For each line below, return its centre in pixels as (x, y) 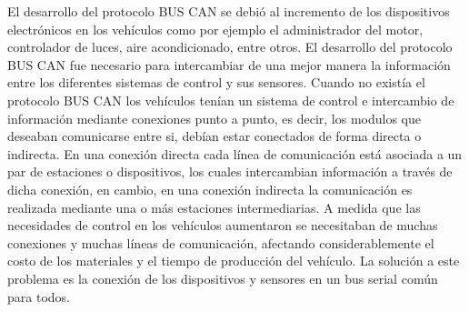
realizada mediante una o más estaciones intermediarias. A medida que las (214, 207)
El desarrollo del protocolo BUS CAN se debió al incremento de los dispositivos (229, 11)
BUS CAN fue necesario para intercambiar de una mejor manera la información (229, 64)
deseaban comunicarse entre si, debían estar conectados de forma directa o (215, 136)
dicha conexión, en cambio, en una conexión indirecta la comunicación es (210, 189)
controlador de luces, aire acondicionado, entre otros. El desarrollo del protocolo (230, 47)
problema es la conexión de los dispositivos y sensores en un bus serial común (223, 278)
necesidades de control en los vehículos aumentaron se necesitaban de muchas (223, 225)
